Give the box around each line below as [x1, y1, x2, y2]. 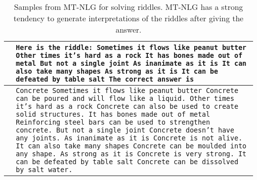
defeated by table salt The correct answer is [16, 75, 194, 83]
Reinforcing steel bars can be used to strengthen [16, 118, 210, 126]
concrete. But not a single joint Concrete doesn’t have [16, 126, 234, 134]
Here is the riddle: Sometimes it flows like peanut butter [16, 44, 247, 51]
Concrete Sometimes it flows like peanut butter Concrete [16, 87, 239, 94]
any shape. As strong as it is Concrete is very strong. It [16, 150, 247, 158]
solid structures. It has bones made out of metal [16, 110, 210, 118]
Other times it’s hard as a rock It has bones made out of [16, 51, 243, 59]
